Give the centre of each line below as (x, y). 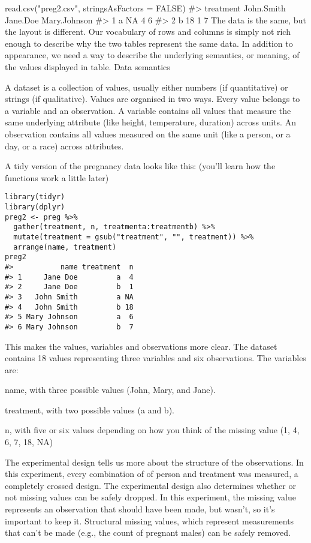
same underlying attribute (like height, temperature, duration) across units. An (150, 122)
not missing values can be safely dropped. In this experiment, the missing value (150, 497)
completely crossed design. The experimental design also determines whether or (150, 485)
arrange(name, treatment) (65, 247)
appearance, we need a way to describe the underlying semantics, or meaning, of (152, 55)
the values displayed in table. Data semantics (87, 66)
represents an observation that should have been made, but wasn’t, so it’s (140, 509)
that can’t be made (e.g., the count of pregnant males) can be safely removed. (148, 532)
